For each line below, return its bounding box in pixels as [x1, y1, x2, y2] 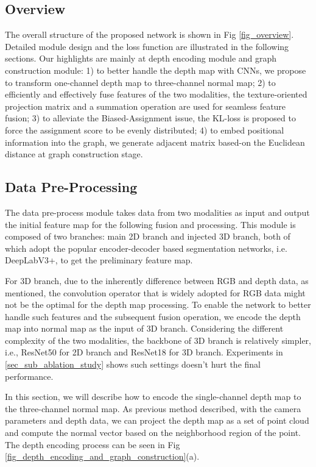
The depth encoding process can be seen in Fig [5, 438, 180, 451]
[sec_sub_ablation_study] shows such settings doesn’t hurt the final [5, 358, 261, 371]
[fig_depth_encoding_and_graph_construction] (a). [5, 450, 200, 463]
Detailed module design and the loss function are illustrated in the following [5, 40, 289, 52]
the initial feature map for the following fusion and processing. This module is [5, 218, 296, 230]
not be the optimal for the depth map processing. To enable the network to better [5, 298, 311, 311]
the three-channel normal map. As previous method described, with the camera [5, 402, 301, 415]
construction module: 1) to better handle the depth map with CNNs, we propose [5, 63, 306, 76]
